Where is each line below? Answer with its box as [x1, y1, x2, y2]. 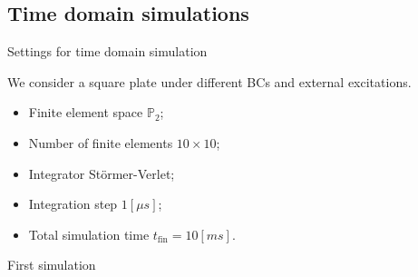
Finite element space [28, 103, 143, 122]
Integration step [28, 194, 118, 213]
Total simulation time [28, 224, 150, 243]
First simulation [7, 255, 96, 274]
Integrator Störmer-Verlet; [28, 163, 175, 183]
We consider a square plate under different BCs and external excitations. [7, 72, 412, 91]
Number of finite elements [28, 133, 173, 152]
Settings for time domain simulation [7, 42, 208, 61]
